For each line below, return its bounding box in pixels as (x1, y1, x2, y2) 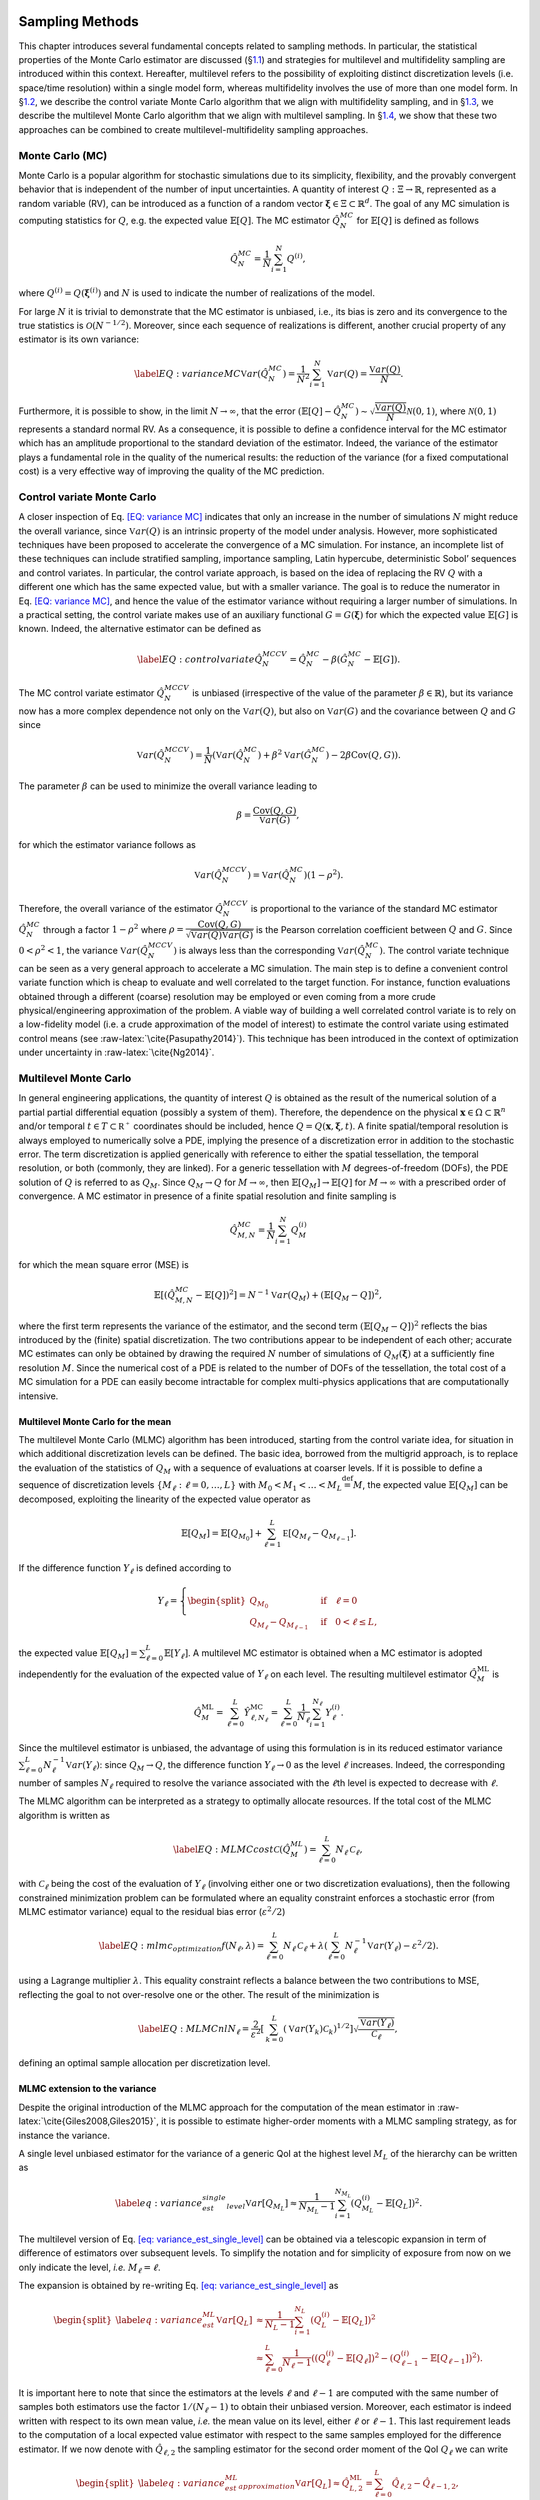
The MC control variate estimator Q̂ (18, 686, 165, 699)
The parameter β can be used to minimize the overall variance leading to (18, 780, 318, 792)
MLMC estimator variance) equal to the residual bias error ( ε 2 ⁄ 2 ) (18, 1905, 286, 1918)
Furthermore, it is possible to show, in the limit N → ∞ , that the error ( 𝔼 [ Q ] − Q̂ (18, 405, 342, 417)
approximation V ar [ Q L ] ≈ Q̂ (238, 2477, 350, 2491)
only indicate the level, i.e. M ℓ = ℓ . (18, 2261, 161, 2275)
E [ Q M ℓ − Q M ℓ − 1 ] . (282, 1527, 357, 1542)
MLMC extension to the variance (18, 2083, 157, 2095)
